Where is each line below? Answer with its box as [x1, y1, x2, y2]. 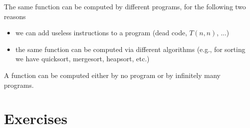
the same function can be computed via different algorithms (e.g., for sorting [15, 44, 246, 54]
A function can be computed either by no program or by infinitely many [4, 70, 221, 80]
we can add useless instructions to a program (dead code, [15, 27, 187, 38]
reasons [4, 11, 26, 21]
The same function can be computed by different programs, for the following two [4, 1, 246, 11]
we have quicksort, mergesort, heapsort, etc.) [15, 53, 150, 64]
